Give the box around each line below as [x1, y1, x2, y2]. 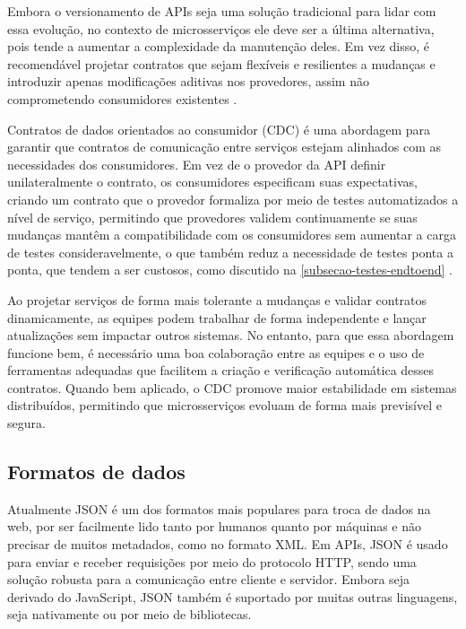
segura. [7, 414, 46, 432]
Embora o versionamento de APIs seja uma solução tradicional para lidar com [7, 2, 436, 20]
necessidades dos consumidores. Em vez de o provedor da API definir [7, 154, 386, 173]
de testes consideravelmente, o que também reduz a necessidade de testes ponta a [7, 242, 453, 261]
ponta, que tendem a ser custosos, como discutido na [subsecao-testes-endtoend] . [7, 260, 453, 279]
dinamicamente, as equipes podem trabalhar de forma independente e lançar [7, 308, 427, 327]
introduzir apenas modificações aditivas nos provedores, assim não [7, 72, 369, 91]
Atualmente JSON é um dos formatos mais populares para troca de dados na [7, 499, 431, 518]
